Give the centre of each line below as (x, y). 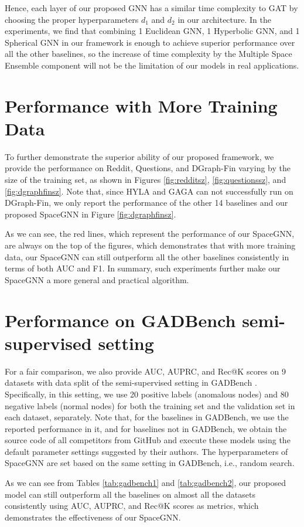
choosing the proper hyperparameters (72, 19)
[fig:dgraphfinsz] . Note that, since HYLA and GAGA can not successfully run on (149, 191)
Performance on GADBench (120, 320)
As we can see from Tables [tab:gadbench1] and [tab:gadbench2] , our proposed (145, 483)
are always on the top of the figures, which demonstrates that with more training (150, 245)
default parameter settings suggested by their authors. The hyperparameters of (146, 451)
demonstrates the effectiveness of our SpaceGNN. (93, 517)
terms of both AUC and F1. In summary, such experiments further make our (143, 268)
